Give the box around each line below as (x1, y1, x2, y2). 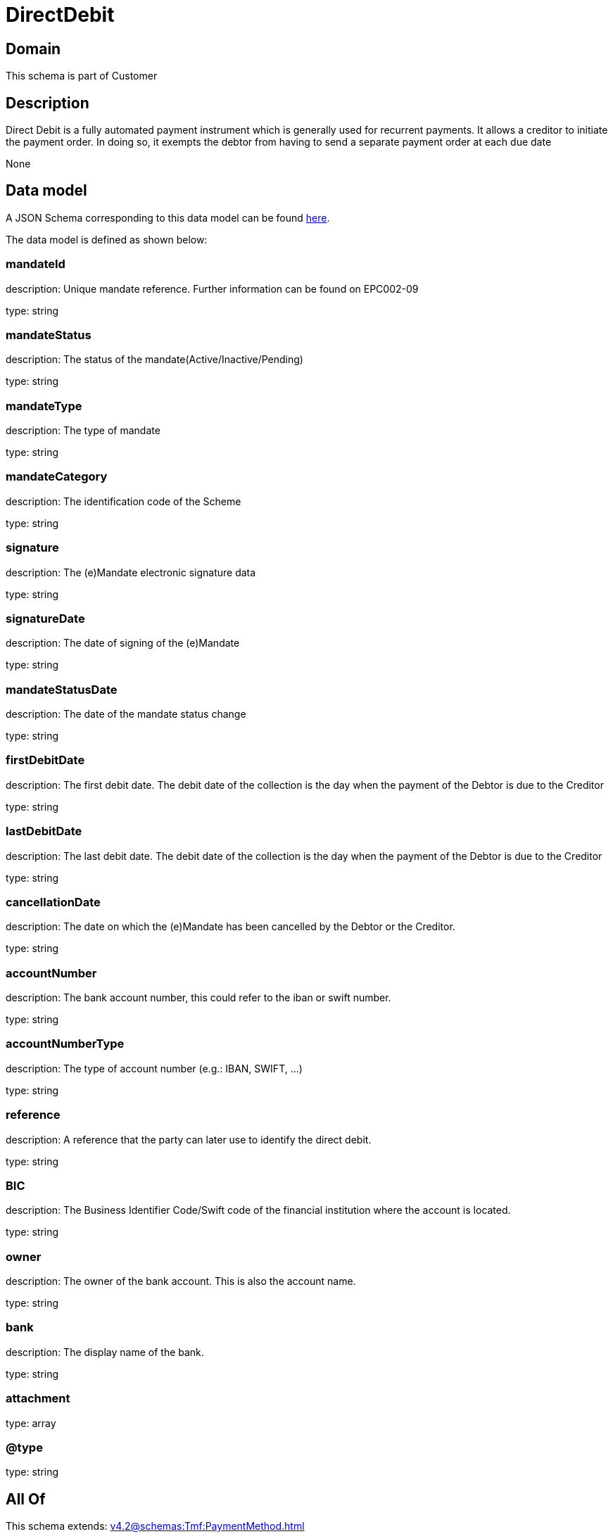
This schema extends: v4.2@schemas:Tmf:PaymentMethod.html (6, 1520, 305, 1533)
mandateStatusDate (6, 682, 118, 697)
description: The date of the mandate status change (6, 708, 246, 721)
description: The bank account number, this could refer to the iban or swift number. (6, 991, 391, 1004)
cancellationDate (6, 894, 101, 909)
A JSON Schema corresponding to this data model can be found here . (6, 211, 330, 224)
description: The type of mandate (6, 424, 160, 437)
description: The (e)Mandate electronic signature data (6, 566, 256, 578)
